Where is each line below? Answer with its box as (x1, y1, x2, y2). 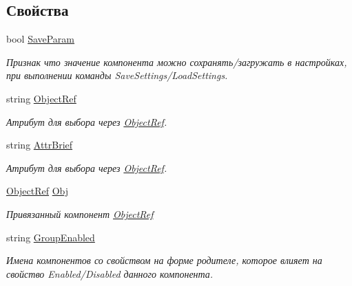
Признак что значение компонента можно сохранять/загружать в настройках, (6, 54, 347, 69)
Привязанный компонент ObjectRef (6, 206, 154, 221)
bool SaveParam (6, 32, 75, 46)
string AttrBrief (6, 137, 73, 152)
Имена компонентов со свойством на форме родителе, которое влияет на (6, 253, 322, 267)
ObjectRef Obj (6, 184, 69, 198)
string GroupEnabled (6, 230, 95, 244)
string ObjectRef (6, 91, 76, 105)
